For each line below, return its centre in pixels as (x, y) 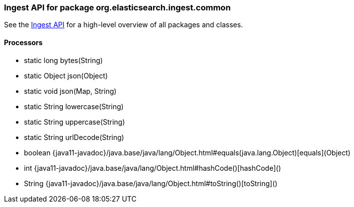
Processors (23, 42)
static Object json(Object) (66, 75)
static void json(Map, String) (70, 91)
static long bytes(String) (64, 60)
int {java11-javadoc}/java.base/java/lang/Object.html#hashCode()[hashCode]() (153, 168)
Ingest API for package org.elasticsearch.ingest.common (117, 7)
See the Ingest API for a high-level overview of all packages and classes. (124, 25)
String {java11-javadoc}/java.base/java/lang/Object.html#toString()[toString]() (151, 183)
